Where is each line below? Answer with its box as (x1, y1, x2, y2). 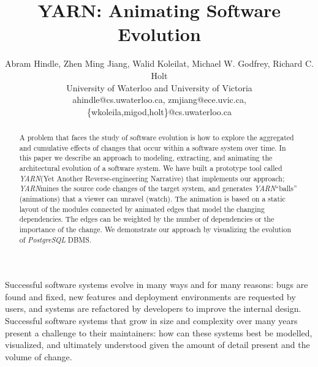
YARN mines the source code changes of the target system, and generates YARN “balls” (19, 183, 297, 194)
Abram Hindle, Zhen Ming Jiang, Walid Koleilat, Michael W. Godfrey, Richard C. (5, 57, 314, 70)
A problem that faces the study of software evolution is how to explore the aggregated (19, 132, 294, 143)
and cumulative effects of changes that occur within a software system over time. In (19, 142, 286, 153)
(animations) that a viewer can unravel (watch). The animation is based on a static (19, 194, 286, 204)
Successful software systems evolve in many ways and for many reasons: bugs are (5, 278, 308, 291)
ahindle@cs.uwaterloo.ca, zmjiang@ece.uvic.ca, (72, 93, 246, 106)
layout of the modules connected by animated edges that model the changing (19, 203, 265, 214)
